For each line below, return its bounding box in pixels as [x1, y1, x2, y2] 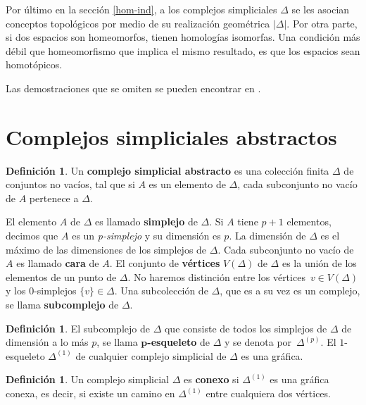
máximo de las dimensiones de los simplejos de [6, 242, 207, 256]
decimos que [6, 228, 58, 243]
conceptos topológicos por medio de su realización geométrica [6, 15, 270, 30]
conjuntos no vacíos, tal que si [6, 177, 135, 192]
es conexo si [183, 372, 239, 387]
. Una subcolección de [114, 283, 208, 298]
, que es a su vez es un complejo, [220, 283, 360, 298]
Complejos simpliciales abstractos [6, 122, 337, 151]
